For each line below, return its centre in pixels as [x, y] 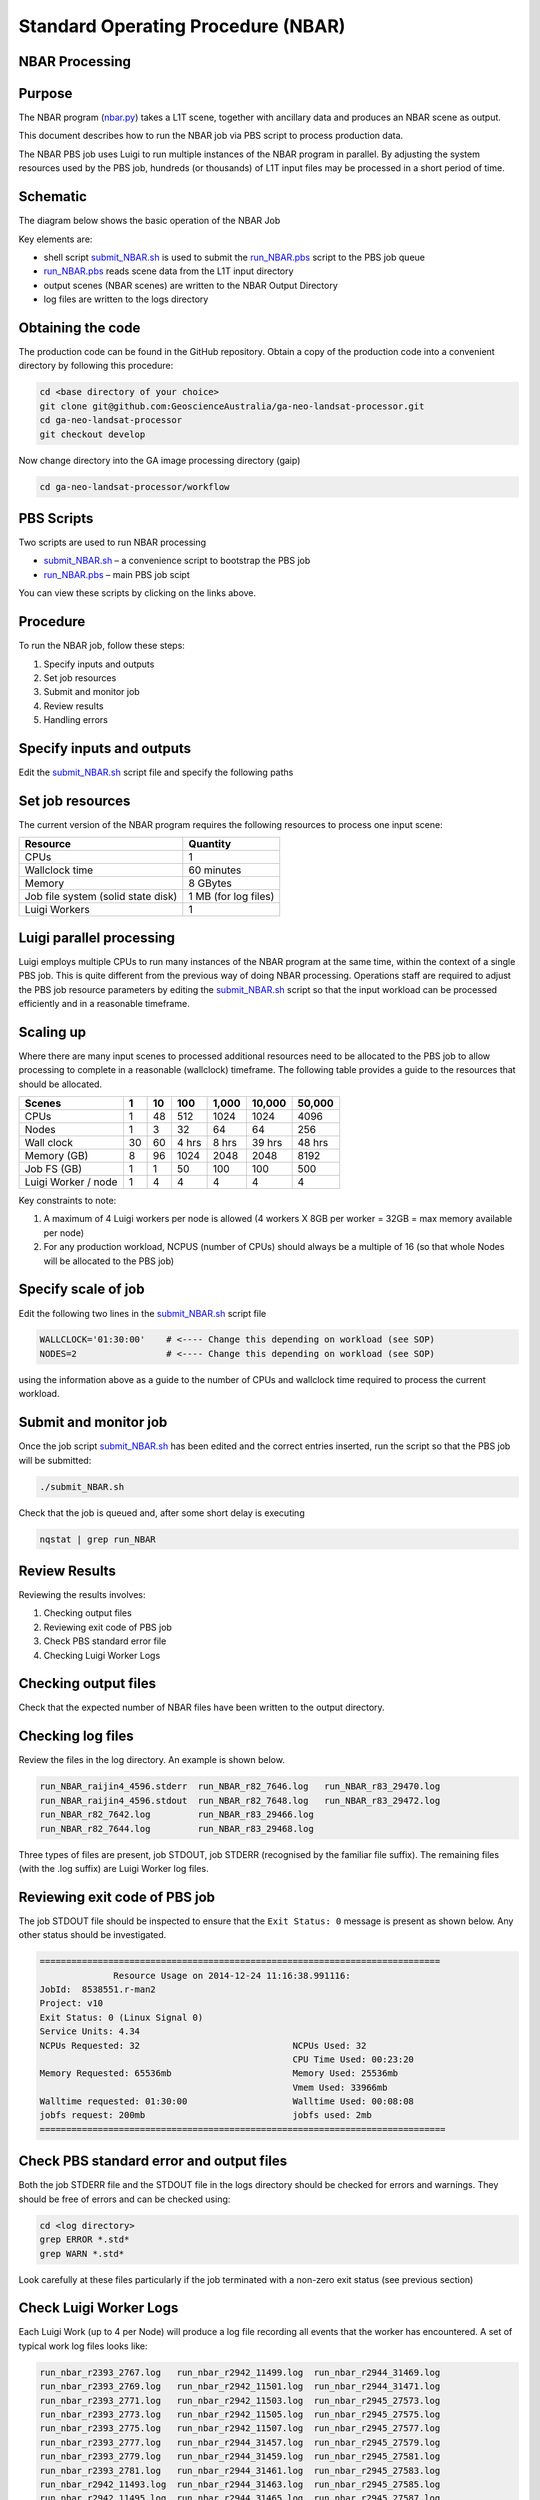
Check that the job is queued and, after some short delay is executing [161, 1512]
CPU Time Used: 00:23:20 [353, 2059]
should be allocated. [60, 1084]
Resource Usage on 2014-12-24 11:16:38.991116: [232, 1975]
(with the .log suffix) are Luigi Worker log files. [113, 1868]
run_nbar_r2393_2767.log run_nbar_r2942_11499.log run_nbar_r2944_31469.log [240, 2372]
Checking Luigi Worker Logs [102, 1655]
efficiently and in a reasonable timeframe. [104, 1003]
